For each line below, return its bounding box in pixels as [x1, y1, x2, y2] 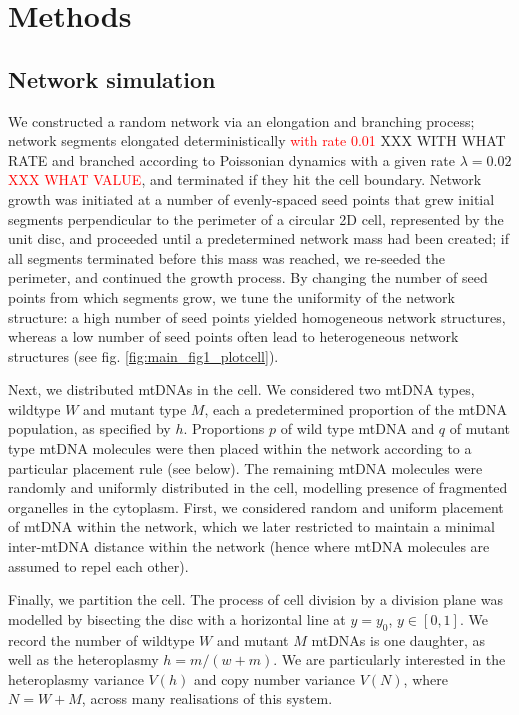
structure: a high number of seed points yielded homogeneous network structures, [8, 306, 506, 327]
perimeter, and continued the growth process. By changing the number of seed [8, 267, 488, 288]
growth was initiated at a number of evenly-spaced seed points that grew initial [8, 188, 495, 209]
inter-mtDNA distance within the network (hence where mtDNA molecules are [8, 536, 490, 557]
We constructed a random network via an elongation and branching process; [8, 110, 475, 131]
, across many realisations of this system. [81, 688, 333, 709]
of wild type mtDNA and [280, 418, 435, 439]
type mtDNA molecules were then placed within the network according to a [8, 438, 472, 459]
